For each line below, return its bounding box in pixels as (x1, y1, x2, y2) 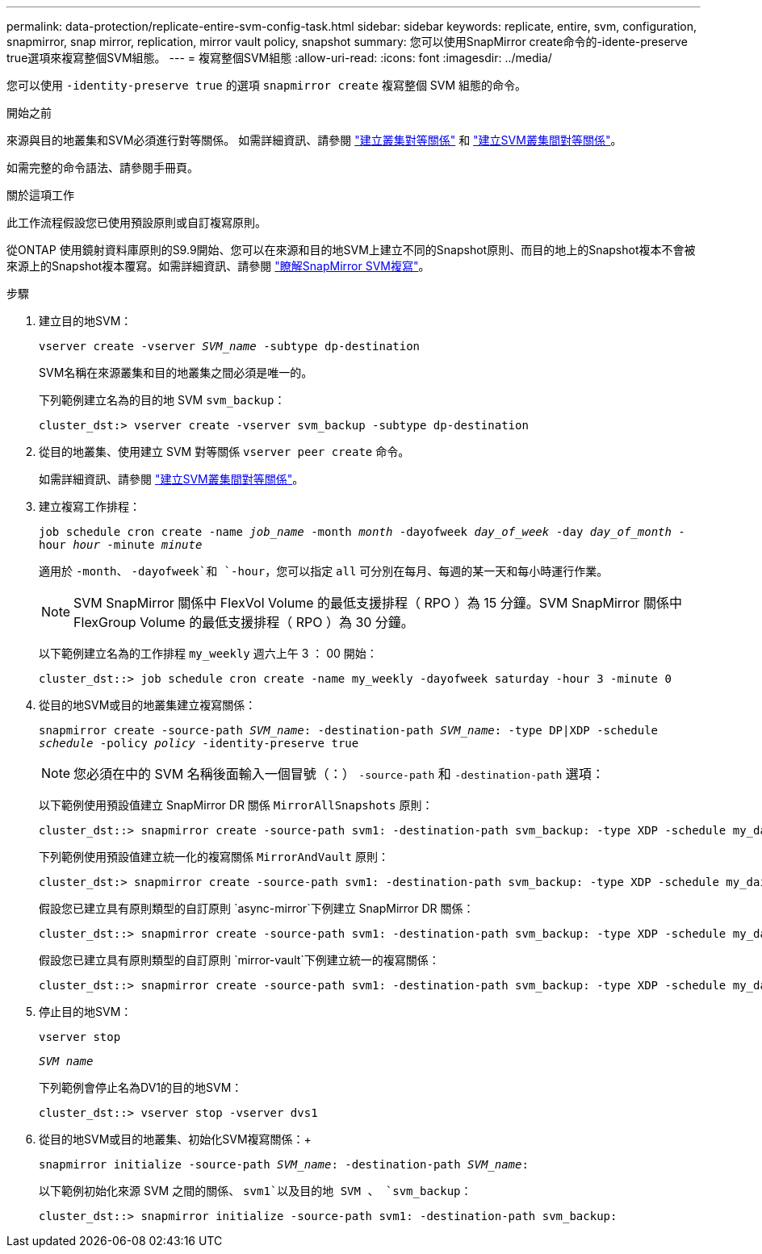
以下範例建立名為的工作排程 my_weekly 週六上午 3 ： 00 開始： (39, 646, 378, 660)
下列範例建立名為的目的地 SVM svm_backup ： (39, 393, 286, 407)
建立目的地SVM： (39, 314, 132, 328)
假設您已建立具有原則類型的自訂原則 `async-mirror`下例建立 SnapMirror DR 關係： (39, 901, 475, 915)
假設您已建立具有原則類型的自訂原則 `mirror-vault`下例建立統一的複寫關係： (39, 953, 440, 967)
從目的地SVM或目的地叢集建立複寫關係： (39, 698, 257, 712)
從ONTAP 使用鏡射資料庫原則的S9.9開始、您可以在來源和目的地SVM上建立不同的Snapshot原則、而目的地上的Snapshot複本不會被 (6, 243, 696, 257)
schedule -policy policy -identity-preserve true (39, 737, 359, 750)
